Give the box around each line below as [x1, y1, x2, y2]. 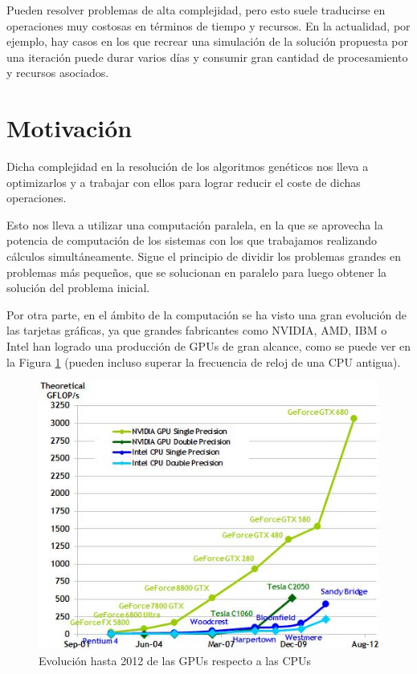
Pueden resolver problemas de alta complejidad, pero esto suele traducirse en [6, 2, 386, 18]
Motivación [6, 112, 133, 144]
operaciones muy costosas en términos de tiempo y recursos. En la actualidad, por [6, 17, 411, 34]
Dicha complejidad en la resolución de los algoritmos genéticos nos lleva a [6, 158, 369, 175]
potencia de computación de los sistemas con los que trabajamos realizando [6, 232, 377, 249]
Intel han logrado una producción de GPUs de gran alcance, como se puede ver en [6, 338, 411, 355]
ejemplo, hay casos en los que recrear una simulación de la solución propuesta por [6, 33, 408, 50]
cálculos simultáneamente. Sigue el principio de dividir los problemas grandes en [6, 248, 401, 265]
